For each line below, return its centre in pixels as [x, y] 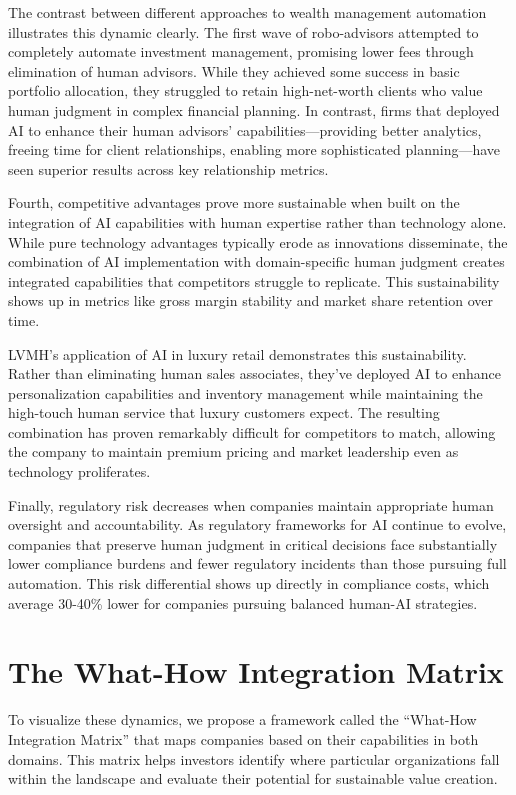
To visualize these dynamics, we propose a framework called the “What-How [242, 719]
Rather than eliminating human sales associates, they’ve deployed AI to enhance [254, 373]
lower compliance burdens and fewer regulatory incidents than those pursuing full [257, 563]
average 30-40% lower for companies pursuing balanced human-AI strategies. [243, 602]
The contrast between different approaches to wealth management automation [247, 12]
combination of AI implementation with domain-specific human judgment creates [256, 261]
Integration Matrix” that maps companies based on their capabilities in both [243, 738]
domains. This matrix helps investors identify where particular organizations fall [254, 758]
